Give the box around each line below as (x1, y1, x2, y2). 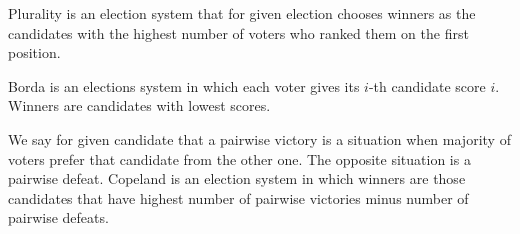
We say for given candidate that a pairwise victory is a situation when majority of (8, 128, 511, 149)
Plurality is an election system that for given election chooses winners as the (8, 3, 476, 23)
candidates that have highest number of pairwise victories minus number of (8, 187, 469, 208)
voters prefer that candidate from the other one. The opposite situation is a (8, 148, 471, 169)
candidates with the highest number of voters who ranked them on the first (8, 22, 469, 43)
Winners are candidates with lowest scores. (8, 95, 271, 116)
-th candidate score (368, 75, 486, 96)
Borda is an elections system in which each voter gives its (8, 75, 360, 96)
